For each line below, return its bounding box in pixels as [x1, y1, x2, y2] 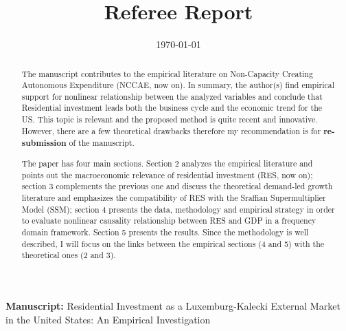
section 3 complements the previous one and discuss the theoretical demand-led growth [21, 180, 333, 192]
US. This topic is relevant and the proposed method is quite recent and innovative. [21, 114, 318, 125]
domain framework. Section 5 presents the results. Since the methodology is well [21, 226, 309, 237]
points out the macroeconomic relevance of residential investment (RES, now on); [21, 169, 313, 180]
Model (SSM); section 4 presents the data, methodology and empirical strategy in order [21, 203, 335, 215]
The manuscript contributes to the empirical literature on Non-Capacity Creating [21, 67, 313, 79]
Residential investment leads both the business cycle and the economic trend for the [21, 102, 323, 114]
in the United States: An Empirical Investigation [5, 312, 211, 326]
